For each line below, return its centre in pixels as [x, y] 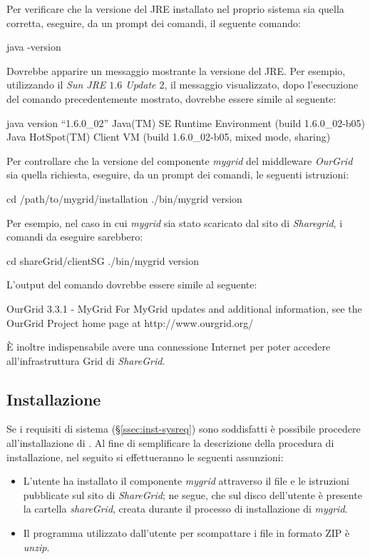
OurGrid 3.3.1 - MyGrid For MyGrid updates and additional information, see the [184, 308]
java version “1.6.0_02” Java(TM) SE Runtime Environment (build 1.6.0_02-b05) [186, 122]
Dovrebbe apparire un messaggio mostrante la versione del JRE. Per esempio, [176, 70]
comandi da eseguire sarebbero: [75, 237]
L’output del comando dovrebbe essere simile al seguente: [132, 284]
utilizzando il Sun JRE [56, 85]
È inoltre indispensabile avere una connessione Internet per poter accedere [169, 347]
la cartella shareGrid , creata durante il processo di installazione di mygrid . [185, 509]
